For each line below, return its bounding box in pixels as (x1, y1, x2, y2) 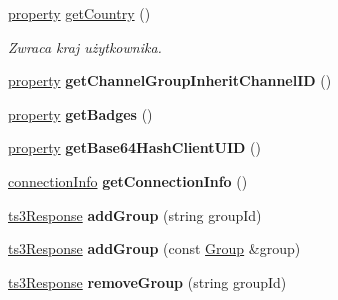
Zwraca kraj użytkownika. (8, 36, 162, 57)
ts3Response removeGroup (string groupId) (8, 271, 287, 292)
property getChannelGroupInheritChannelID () (8, 70, 332, 91)
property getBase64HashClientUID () (8, 137, 261, 158)
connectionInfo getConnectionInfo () (8, 170, 248, 191)
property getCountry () (8, 3, 151, 23)
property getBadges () (8, 103, 153, 124)
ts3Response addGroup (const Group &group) (8, 238, 301, 259)
